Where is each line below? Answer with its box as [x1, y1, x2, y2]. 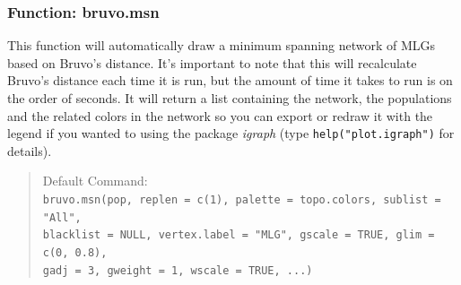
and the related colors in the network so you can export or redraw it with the [7, 106, 433, 125]
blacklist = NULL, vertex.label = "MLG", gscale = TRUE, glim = [42, 229, 435, 242]
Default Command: [42, 171, 148, 190]
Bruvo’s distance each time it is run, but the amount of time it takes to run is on [7, 71, 453, 90]
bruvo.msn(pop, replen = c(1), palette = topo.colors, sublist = [42, 194, 441, 207]
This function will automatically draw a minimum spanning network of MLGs [7, 36, 436, 55]
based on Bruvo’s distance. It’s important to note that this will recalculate [7, 53, 417, 72]
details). [7, 141, 52, 160]
